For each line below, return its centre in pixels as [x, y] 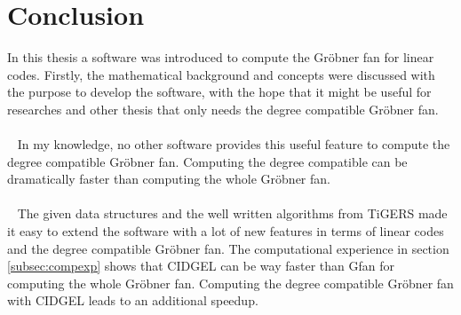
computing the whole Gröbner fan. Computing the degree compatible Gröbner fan [230, 283]
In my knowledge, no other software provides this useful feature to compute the [234, 144]
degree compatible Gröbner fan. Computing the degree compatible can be [207, 161]
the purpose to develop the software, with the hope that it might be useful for [219, 92]
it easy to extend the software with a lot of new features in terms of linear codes [226, 231]
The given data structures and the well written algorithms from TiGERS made [232, 213]
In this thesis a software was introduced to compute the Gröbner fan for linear [221, 57]
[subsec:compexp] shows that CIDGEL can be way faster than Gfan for [201, 266]
